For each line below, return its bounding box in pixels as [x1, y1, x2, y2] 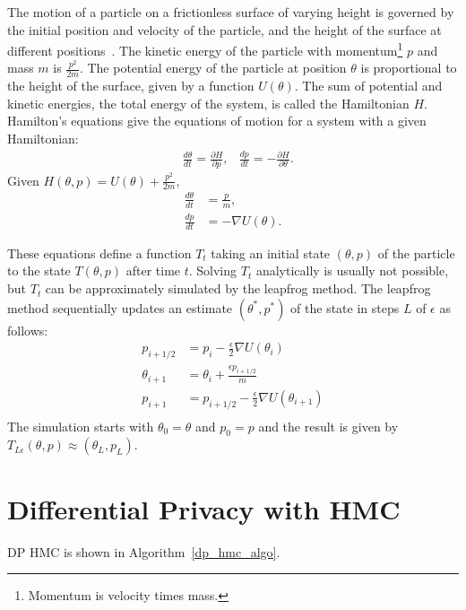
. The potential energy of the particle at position [79, 58, 347, 77]
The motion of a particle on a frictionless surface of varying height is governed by [7, 3, 454, 21]
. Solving [188, 261, 237, 280]
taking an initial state [211, 243, 331, 262]
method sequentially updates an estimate [7, 298, 233, 317]
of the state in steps [290, 298, 400, 317]
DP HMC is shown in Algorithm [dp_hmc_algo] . [7, 542, 280, 561]
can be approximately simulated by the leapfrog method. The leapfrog [45, 279, 431, 298]
